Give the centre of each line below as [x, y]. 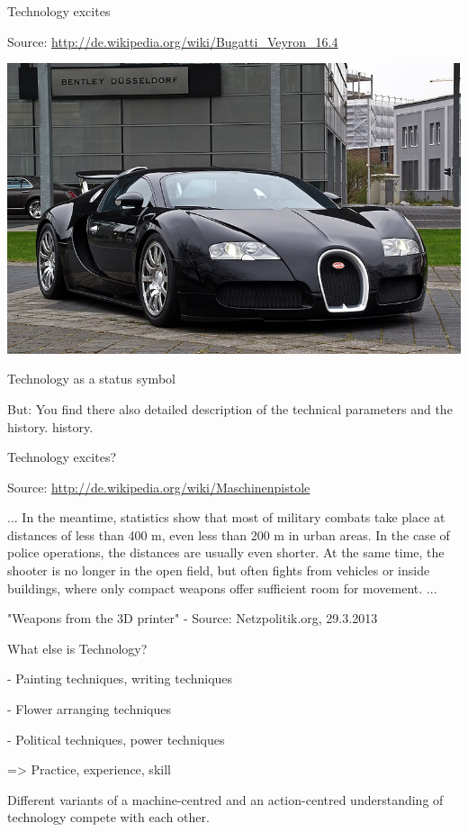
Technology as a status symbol [91, 379]
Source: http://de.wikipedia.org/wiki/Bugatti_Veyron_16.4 [173, 41]
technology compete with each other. [108, 817]
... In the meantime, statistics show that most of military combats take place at [226, 517]
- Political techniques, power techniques [116, 739]
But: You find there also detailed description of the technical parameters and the [230, 408]
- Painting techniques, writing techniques [120, 678]
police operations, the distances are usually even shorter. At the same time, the [226, 552]
